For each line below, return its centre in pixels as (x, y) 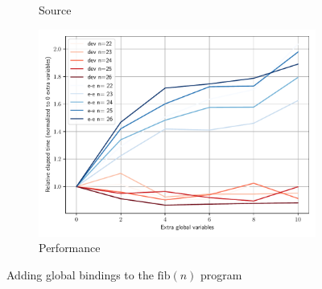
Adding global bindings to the (80, 274)
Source (55, 10)
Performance (70, 248)
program (221, 274)
